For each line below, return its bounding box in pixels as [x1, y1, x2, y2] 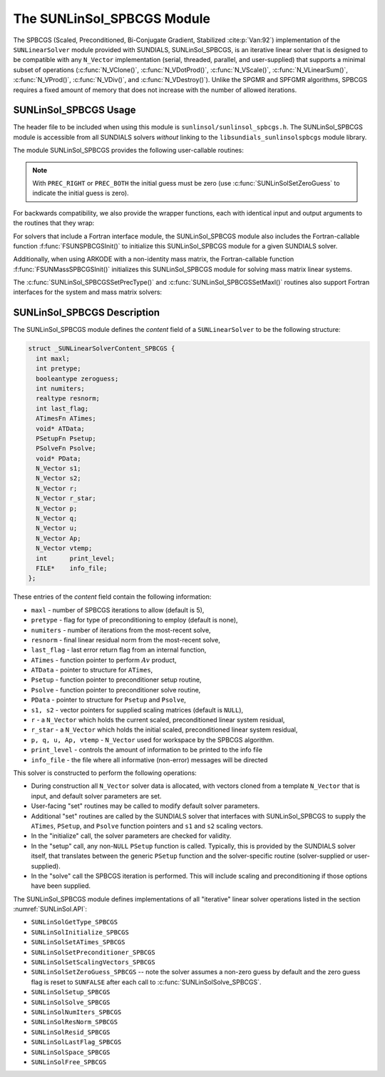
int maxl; [36, 354, 71, 363]
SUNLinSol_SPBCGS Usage [13, 104, 136, 116]
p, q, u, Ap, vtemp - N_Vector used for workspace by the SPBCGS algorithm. [31, 735, 274, 744]
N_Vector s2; [36, 475, 81, 482]
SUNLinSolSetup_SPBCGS [31, 988, 111, 996]
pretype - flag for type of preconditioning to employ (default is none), [31, 616, 238, 625]
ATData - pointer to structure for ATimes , [31, 666, 153, 674]
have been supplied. [31, 881, 91, 890]
